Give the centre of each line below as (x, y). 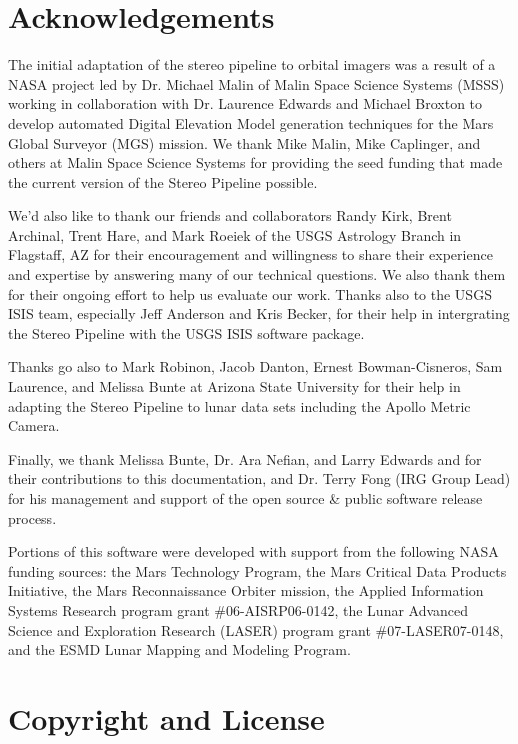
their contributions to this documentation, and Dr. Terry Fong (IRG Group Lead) (259, 478)
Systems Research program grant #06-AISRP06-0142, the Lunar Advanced (238, 609)
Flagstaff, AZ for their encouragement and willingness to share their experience (250, 254)
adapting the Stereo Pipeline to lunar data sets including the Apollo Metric (239, 405)
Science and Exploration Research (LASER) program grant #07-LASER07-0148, (256, 629)
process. (32, 517)
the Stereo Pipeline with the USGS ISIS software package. (186, 332)
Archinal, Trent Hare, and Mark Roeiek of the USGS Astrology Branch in (235, 234)
